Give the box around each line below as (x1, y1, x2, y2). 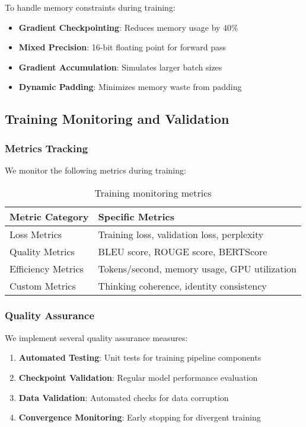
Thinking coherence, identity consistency (98, 278, 267, 293)
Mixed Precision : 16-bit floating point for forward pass (18, 41, 227, 53)
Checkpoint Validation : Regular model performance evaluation (18, 371, 258, 383)
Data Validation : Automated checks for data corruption (18, 391, 229, 403)
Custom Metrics (9, 278, 76, 293)
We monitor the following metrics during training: (5, 163, 186, 176)
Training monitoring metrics (94, 185, 212, 200)
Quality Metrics (9, 244, 75, 258)
